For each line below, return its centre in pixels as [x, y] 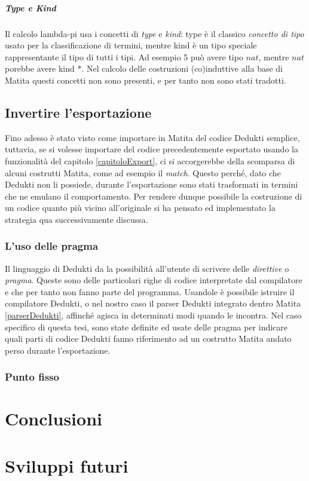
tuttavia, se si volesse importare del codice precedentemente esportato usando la [152, 149]
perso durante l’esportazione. [58, 350]
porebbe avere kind [40, 68]
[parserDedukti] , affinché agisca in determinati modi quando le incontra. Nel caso [153, 315]
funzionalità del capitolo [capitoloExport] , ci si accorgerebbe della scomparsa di [150, 160]
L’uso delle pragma [52, 246]
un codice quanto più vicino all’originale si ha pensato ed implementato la [140, 208]
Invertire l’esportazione [78, 112]
